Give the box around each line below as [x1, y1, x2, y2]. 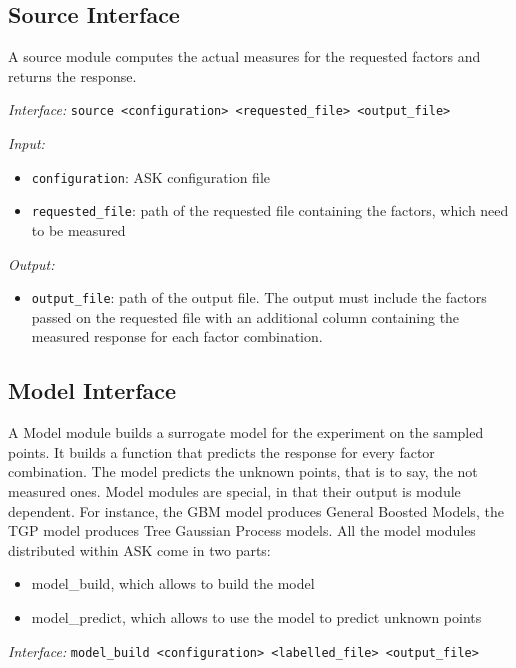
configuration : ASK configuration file [31, 166, 270, 187]
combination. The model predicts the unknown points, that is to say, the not [8, 461, 478, 482]
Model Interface [8, 375, 177, 406]
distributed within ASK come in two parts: [8, 539, 271, 560]
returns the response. [8, 65, 137, 86]
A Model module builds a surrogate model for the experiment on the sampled [8, 422, 484, 443]
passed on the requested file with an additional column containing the [31, 306, 460, 327]
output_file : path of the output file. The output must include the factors [31, 287, 487, 308]
